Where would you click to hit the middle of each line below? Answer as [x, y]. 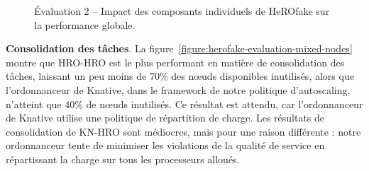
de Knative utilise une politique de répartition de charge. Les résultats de [165, 118]
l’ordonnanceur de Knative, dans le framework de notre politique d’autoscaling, [178, 89]
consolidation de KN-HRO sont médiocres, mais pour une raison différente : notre [183, 131]
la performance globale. [85, 24]
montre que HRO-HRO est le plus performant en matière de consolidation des [175, 62]
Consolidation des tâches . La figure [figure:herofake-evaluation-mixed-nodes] [179, 48]
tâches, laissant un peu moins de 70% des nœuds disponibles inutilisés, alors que [180, 76]
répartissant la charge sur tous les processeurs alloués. [123, 159]
